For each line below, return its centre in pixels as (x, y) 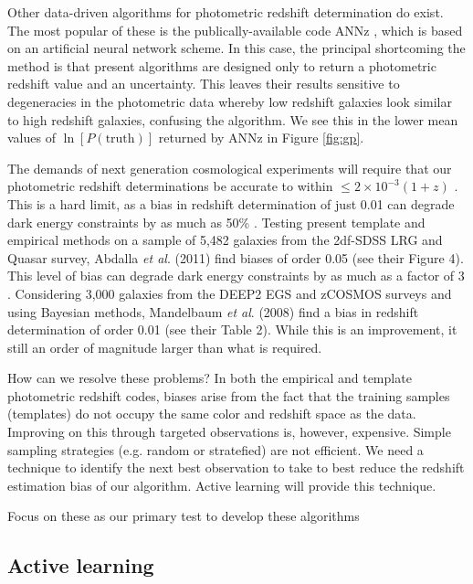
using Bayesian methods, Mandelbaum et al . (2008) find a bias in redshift (213, 311)
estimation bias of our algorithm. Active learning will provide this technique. (222, 485)
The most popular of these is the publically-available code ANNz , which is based (235, 30)
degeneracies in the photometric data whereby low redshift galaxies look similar (230, 101)
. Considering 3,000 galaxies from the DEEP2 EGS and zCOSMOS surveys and (230, 293)
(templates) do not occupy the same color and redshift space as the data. (212, 414)
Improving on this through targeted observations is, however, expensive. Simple (229, 432)
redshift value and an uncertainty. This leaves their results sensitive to (204, 84)
